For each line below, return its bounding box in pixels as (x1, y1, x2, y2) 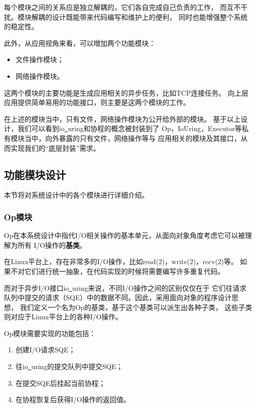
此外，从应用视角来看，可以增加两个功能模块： (4, 37, 156, 48)
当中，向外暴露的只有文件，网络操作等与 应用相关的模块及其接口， (24, 133, 241, 143)
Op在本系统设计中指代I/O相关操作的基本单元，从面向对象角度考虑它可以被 (4, 230, 245, 240)
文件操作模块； (15, 54, 64, 65)
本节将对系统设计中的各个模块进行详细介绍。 (4, 190, 149, 200)
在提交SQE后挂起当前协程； (15, 377, 106, 388)
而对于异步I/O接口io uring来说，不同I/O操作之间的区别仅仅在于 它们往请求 (4, 282, 247, 293)
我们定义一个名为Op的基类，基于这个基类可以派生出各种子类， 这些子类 (20, 302, 252, 312)
